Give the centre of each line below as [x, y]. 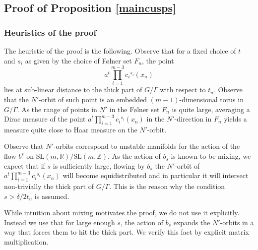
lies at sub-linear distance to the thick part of [73, 90]
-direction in [193, 119]
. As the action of [134, 156]
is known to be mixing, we [211, 156]
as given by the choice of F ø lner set [78, 60]
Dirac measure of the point [45, 119]
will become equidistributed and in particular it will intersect [156, 175]
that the [16, 99]
